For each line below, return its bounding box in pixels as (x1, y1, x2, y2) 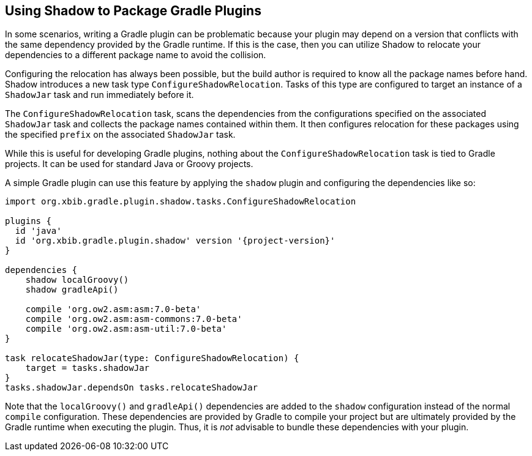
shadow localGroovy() (25, 275, 129, 285)
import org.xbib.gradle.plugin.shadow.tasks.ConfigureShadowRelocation (5, 196, 356, 207)
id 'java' (15, 226, 62, 236)
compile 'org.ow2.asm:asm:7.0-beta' (25, 304, 201, 315)
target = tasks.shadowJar (25, 363, 150, 373)
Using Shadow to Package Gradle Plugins (5, 3, 261, 18)
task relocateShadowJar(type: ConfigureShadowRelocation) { (5, 353, 299, 364)
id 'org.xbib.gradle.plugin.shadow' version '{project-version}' (15, 236, 335, 246)
